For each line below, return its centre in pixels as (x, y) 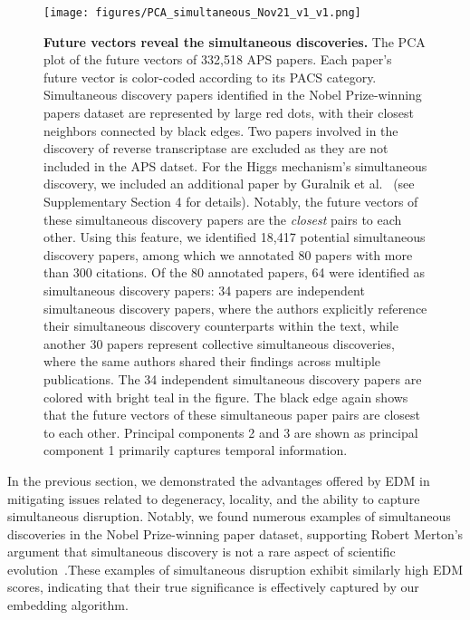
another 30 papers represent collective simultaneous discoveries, (219, 343)
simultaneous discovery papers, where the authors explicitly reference (235, 308)
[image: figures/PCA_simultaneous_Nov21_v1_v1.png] (202, 13)
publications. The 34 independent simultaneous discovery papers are (233, 378)
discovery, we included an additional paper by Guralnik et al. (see (229, 184)
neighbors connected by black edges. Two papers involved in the (221, 130)
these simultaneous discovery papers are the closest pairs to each (223, 219)
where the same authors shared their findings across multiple (212, 361)
